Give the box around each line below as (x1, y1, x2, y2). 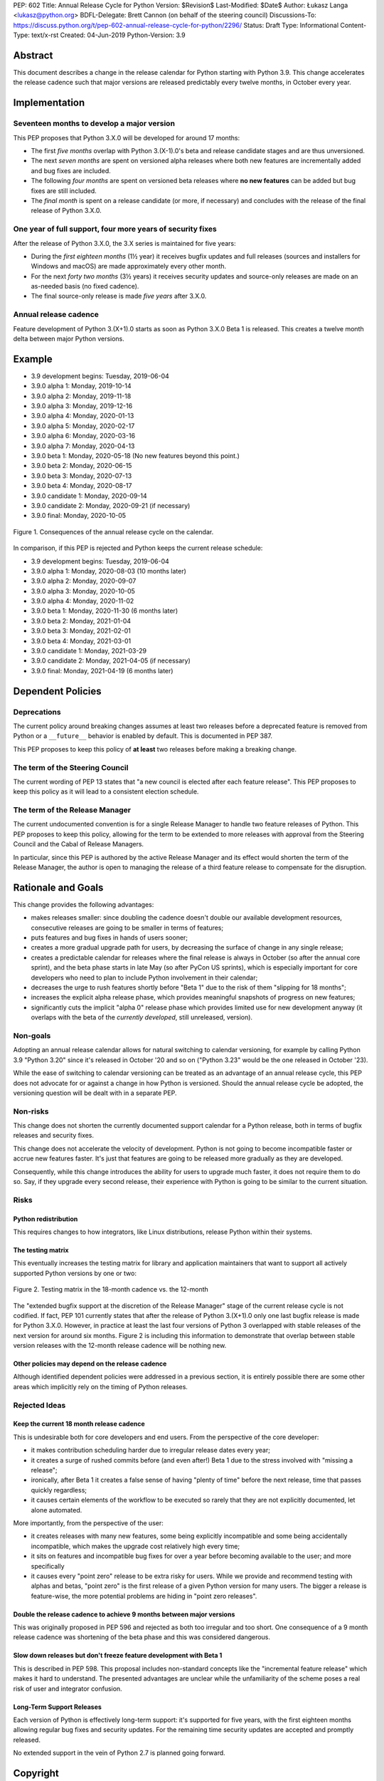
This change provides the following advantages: (13, 900, 154, 908)
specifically (31, 1562, 65, 1570)
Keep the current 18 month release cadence (13, 1420, 145, 1428)
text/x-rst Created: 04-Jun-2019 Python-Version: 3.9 (31, 31, 186, 39)
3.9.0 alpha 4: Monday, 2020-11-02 (31, 597, 134, 606)
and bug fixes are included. (31, 166, 112, 175)
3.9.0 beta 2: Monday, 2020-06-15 (31, 462, 132, 470)
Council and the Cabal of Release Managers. (13, 840, 144, 848)
